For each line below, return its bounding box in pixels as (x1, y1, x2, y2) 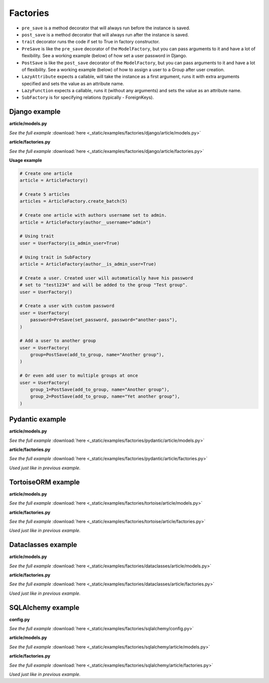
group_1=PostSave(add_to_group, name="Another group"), (30, 387, 170, 393)
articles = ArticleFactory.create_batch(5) (19, 198, 128, 204)
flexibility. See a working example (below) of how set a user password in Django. (21, 53, 187, 59)
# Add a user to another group (19, 338, 97, 344)
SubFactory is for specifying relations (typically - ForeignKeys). (21, 95, 154, 101)
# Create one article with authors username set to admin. (19, 212, 167, 218)
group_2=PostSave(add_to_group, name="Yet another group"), (30, 394, 180, 400)
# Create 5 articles (19, 192, 70, 197)
